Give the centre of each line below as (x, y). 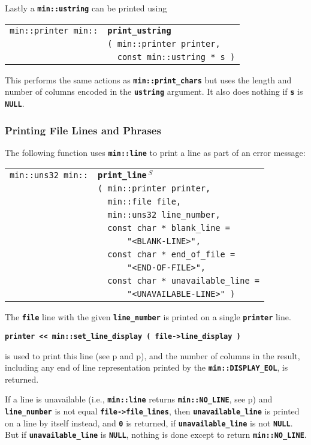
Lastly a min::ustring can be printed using (86, 8)
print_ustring (139, 30)
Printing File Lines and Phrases (83, 130)
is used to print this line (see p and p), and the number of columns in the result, (153, 355)
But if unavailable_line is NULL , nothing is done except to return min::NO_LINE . (156, 435)
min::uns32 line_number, (164, 215)
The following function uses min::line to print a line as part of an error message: (155, 152)
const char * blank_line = (169, 228)
